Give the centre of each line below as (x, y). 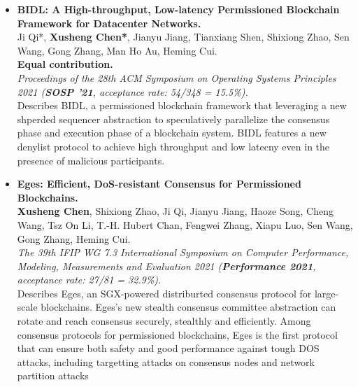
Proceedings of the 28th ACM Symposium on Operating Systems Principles (177, 77)
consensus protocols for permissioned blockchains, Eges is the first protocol (177, 334)
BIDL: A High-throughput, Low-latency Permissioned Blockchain (178, 9)
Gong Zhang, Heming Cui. (74, 238)
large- (327, 293)
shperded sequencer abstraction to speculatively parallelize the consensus (173, 119)
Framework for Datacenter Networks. (109, 23)
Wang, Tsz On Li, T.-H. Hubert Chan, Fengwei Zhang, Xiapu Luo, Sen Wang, (185, 224)
